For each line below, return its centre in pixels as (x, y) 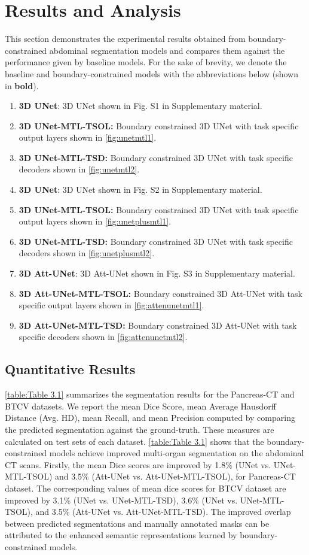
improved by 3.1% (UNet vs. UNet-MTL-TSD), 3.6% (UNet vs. (121, 500)
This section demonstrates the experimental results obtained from (125, 39)
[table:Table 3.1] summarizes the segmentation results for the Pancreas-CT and (150, 394)
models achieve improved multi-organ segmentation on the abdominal (177, 453)
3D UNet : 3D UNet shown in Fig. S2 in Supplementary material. (140, 189)
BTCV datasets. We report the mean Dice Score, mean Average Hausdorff (140, 406)
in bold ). (22, 85)
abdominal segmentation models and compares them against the (167, 50)
